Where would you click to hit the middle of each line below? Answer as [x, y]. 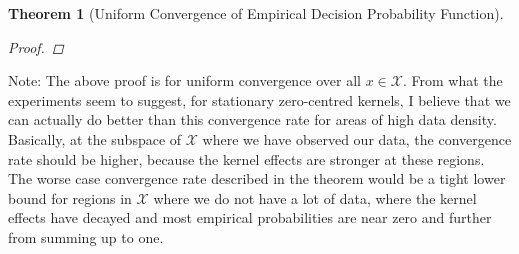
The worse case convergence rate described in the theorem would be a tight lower [257, 178]
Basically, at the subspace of [95, 138]
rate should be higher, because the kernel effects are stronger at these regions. [246, 158]
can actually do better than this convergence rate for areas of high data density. [252, 119]
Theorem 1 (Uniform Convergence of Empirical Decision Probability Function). [256, 13]
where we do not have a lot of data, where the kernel [315, 197]
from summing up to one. [86, 236]
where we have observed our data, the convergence [357, 138]
